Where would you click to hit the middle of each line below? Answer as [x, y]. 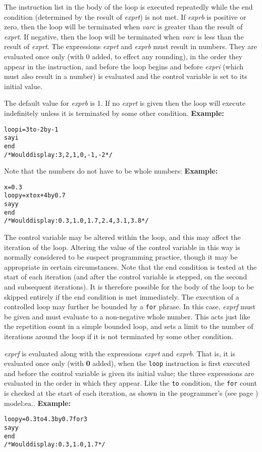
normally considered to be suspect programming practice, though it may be [121, 257]
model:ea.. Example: [38, 403]
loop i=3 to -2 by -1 [31, 129]
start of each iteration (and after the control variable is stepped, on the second [126, 277]
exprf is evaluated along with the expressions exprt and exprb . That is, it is [120, 353]
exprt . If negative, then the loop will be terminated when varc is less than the [124, 36]
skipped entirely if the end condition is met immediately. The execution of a [122, 296]
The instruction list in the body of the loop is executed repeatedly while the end [128, 7]
